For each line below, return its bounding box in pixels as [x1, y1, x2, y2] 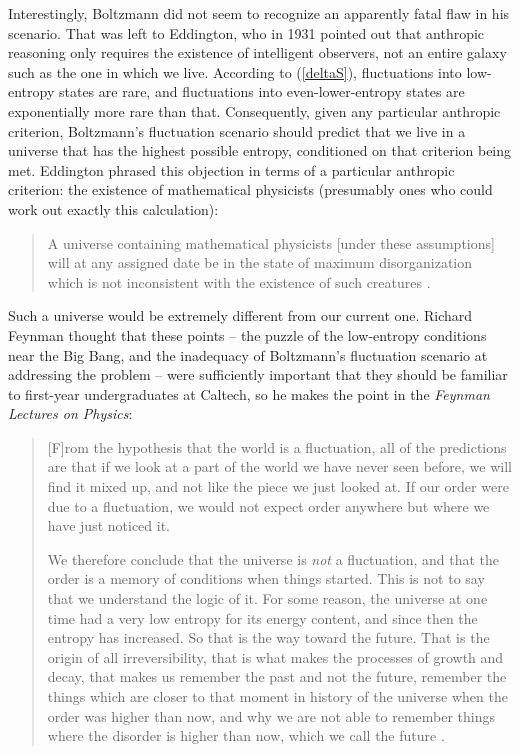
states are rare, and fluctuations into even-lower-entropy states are [58, 81, 465, 102]
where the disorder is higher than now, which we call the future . [47, 725, 445, 746]
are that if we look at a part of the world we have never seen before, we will [47, 456, 512, 477]
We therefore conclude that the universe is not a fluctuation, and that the [47, 548, 500, 569]
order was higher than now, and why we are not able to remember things [47, 705, 495, 726]
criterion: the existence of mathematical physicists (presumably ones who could [8, 179, 493, 200]
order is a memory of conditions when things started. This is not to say [47, 568, 485, 589]
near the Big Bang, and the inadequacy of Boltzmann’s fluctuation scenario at [8, 344, 488, 365]
